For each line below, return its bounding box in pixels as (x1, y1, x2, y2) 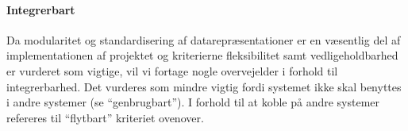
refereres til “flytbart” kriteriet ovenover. (6, 109, 204, 125)
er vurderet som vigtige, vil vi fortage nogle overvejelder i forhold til (6, 62, 338, 79)
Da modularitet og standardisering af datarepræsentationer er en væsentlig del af (6, 31, 401, 48)
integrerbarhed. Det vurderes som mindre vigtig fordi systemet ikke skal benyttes (6, 78, 402, 94)
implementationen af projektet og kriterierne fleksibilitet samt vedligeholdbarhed (6, 47, 398, 64)
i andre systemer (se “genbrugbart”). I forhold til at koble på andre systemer (6, 94, 380, 110)
